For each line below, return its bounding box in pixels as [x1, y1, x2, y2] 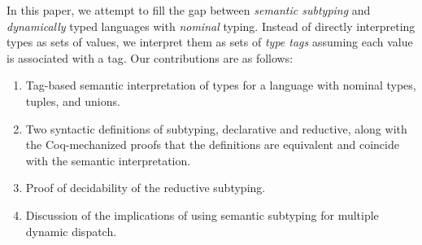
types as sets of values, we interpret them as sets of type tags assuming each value [7, 33, 413, 50]
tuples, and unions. [25, 92, 120, 109]
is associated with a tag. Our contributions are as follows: [7, 49, 294, 66]
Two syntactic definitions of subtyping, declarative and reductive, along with [25, 120, 407, 137]
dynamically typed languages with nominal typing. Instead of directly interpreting [7, 17, 415, 34]
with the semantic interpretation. [25, 151, 191, 168]
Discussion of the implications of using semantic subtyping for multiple [25, 206, 379, 223]
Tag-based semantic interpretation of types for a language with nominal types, [25, 77, 416, 94]
